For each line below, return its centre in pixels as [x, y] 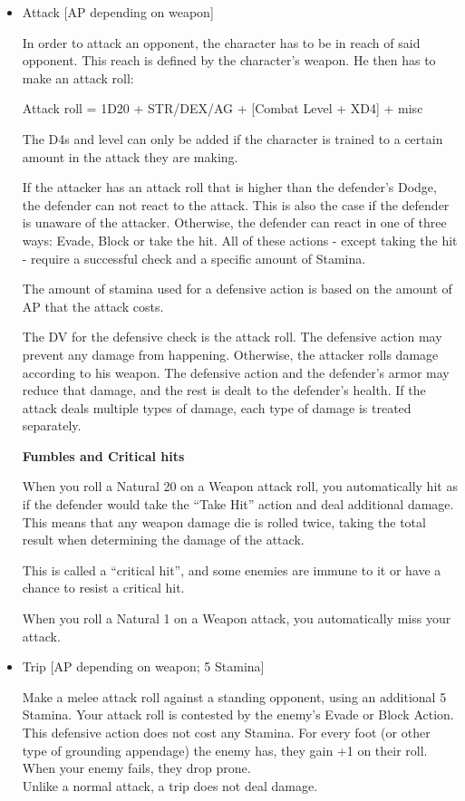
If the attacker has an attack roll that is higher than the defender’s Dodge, [229, 187]
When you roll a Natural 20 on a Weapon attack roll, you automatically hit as [240, 486]
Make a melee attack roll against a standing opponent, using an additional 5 [234, 696]
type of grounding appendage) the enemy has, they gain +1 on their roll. [225, 750]
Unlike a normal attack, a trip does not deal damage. [170, 785]
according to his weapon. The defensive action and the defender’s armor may [236, 372]
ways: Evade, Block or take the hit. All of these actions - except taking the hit [240, 240]
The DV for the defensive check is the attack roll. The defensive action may [232, 337]
